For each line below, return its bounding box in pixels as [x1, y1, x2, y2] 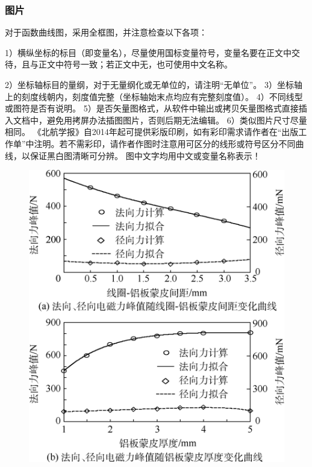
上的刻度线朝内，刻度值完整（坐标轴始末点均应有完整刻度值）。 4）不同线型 [5, 90, 303, 102]
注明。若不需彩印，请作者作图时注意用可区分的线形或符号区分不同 [34, 137, 296, 149]
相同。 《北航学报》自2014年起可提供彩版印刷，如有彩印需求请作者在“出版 [5, 125, 299, 138]
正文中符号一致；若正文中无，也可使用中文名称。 [38, 58, 232, 71]
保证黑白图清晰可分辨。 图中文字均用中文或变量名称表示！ [30, 149, 261, 161]
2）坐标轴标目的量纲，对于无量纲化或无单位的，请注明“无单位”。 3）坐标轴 [5, 78, 302, 90]
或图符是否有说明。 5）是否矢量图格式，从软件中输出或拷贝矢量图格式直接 [5, 102, 299, 114]
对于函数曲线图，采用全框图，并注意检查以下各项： [5, 26, 207, 39]
